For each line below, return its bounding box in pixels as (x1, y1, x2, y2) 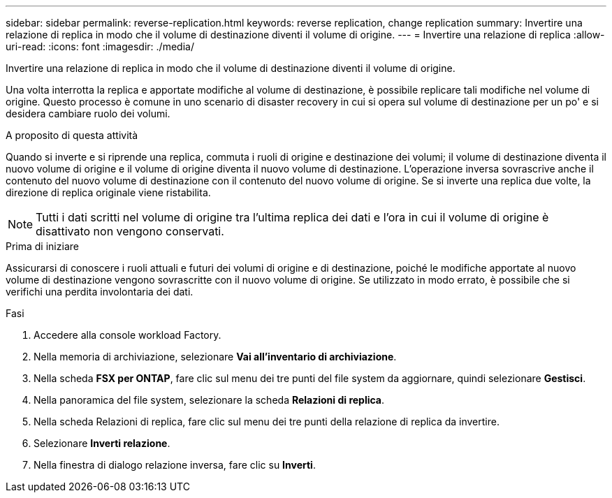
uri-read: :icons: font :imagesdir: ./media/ (6, 41, 194, 52)
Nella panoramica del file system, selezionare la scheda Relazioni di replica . (34, 394, 385, 406)
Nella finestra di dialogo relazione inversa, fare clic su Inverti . (34, 459, 316, 471)
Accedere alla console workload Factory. (34, 329, 221, 341)
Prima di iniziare (6, 240, 79, 252)
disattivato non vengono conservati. (36, 224, 224, 238)
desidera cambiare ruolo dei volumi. (6, 108, 170, 119)
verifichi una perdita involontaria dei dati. (6, 286, 194, 298)
